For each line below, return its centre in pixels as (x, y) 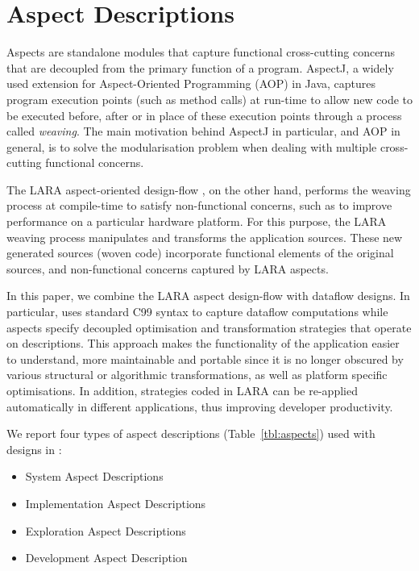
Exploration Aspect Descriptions (106, 530)
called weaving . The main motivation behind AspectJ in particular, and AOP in (203, 131)
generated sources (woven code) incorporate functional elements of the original (200, 253)
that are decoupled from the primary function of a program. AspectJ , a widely (200, 67)
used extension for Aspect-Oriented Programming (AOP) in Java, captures (191, 83)
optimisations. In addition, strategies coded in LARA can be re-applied (182, 390)
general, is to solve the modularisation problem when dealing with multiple (192, 146)
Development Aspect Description (106, 558)
